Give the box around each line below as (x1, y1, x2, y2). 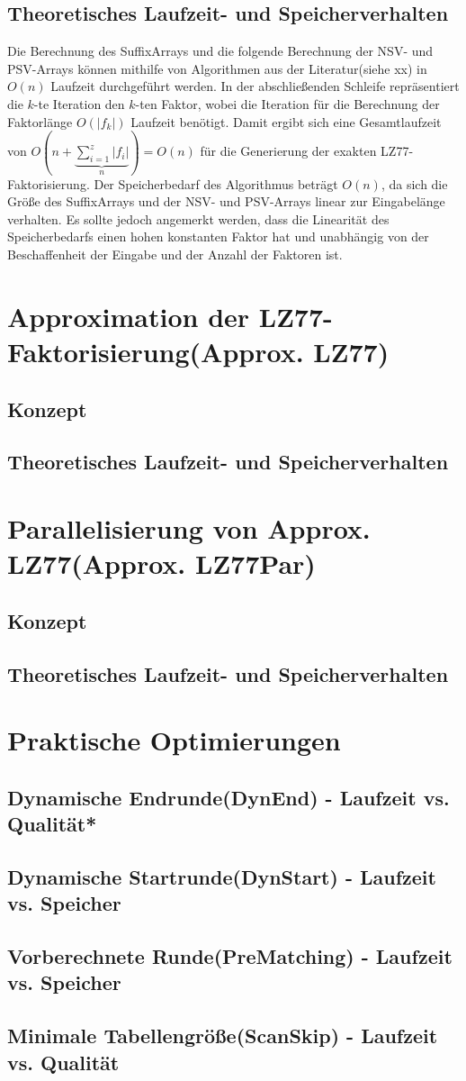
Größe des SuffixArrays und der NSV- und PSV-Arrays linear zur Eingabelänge (7, 192, 445, 211)
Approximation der (7, 297, 250, 334)
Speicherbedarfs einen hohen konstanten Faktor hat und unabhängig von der (7, 227, 429, 246)
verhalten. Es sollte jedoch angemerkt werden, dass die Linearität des (7, 209, 390, 228)
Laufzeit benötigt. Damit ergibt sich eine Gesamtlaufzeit (130, 112, 442, 131)
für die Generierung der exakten (200, 141, 377, 160)
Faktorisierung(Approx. (7, 333, 304, 370)
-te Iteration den (33, 94, 125, 113)
